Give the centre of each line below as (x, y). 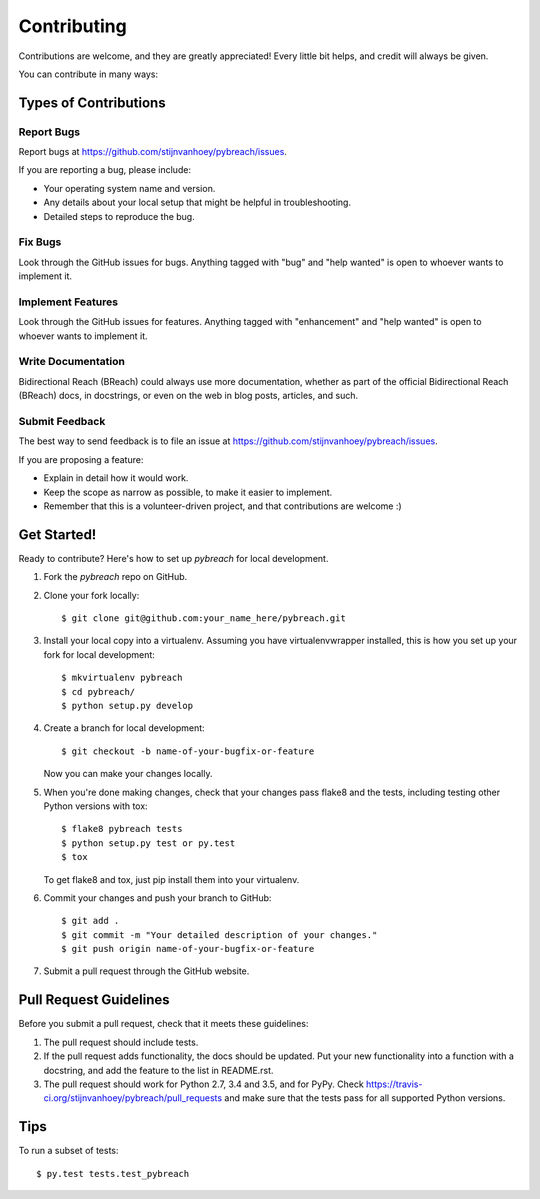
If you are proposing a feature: (81, 459)
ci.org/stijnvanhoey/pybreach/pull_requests (133, 1098)
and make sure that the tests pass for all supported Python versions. (365, 1098)
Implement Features (68, 302)
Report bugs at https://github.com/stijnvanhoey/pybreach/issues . (152, 152)
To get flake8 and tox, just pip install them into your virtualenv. (171, 879)
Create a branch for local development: (124, 728)
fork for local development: (99, 654)
